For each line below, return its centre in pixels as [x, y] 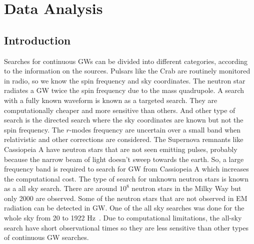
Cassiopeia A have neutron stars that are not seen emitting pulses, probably [121, 149]
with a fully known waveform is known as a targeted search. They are [111, 100]
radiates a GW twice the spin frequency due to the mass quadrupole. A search [124, 90]
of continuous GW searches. [46, 237]
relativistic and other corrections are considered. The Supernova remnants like [124, 139]
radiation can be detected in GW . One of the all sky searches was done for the [124, 208]
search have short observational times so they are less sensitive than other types [126, 227]
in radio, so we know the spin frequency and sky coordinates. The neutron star [125, 80]
